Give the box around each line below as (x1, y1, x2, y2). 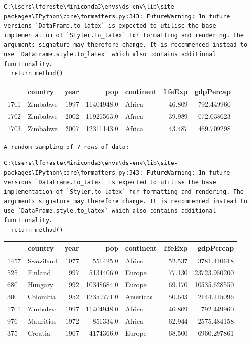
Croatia (28, 328, 50, 338)
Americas (125, 292, 153, 302)
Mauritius (28, 315, 57, 326)
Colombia (28, 292, 56, 302)
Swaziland (28, 255, 58, 265)
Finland (28, 267, 51, 278)
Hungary (28, 279, 53, 290)
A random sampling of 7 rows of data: (4, 143, 129, 150)
